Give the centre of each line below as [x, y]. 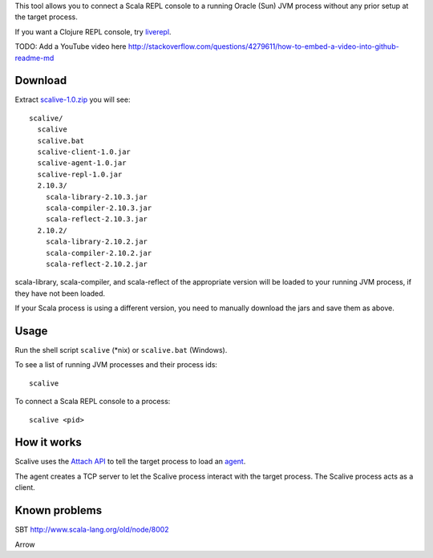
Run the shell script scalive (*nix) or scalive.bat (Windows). [121, 350]
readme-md [34, 58]
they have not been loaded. [60, 293]
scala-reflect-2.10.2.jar [97, 264]
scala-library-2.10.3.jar [97, 197]
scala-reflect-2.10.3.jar [97, 219]
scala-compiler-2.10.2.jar [99, 253]
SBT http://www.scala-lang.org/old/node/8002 [92, 530]
